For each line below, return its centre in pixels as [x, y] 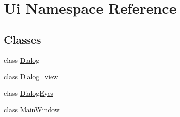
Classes [23, 39]
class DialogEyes [29, 93]
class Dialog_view [31, 76]
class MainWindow [32, 109]
